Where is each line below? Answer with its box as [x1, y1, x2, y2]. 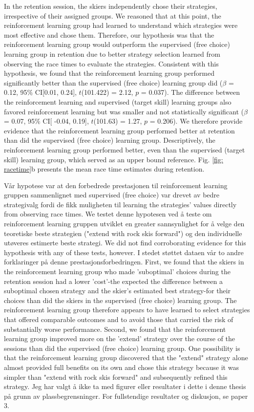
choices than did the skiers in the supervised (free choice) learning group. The [4, 295, 237, 305]
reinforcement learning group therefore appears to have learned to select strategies [4, 304, 250, 315]
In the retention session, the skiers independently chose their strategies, [4, 1, 217, 11]
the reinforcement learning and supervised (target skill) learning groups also [4, 96, 232, 107]
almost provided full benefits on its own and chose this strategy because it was [4, 362, 239, 372]
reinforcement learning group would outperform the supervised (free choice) [4, 39, 230, 49]
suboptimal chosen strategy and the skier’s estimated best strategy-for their [4, 285, 231, 296]
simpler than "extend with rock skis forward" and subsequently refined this [4, 371, 228, 382]
